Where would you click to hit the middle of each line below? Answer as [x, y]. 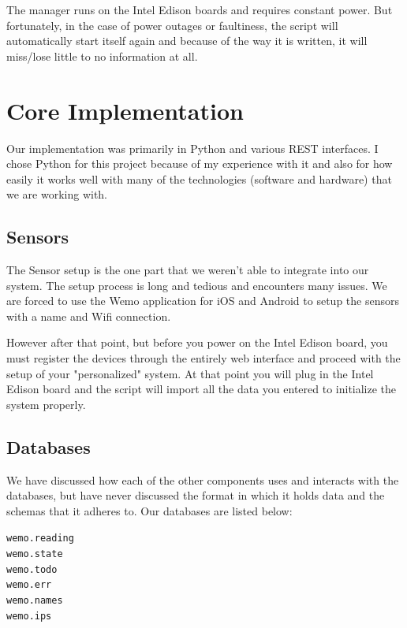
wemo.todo [32, 569]
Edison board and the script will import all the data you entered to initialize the [202, 389]
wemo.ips [29, 616]
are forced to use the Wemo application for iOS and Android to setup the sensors [203, 301]
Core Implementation [125, 110]
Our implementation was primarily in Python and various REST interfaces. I [192, 148]
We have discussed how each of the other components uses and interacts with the [203, 479]
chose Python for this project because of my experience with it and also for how [200, 164]
